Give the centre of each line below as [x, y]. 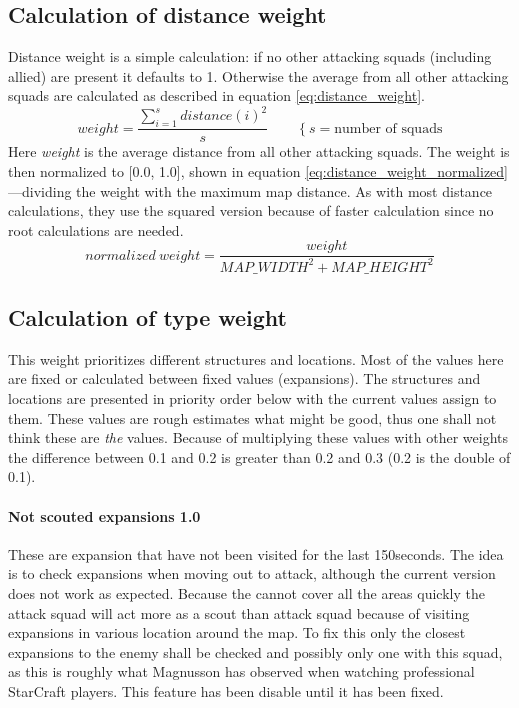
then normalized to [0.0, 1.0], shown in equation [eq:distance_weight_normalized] [258, 170]
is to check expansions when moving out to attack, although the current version [252, 573]
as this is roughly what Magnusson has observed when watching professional [241, 671]
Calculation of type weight [148, 317]
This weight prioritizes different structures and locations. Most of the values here [256, 358]
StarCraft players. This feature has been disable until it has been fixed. [226, 691]
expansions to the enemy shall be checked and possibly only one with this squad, [255, 651]
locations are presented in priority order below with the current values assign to [252, 398]
